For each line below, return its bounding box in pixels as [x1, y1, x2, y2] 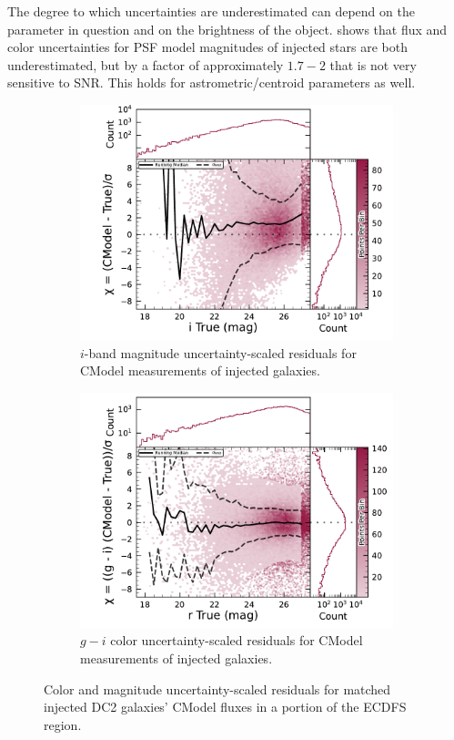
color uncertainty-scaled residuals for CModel [110, 631, 363, 650]
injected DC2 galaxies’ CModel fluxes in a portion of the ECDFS [44, 697, 407, 716]
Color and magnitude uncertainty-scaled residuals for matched [44, 679, 391, 698]
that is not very [329, 55, 417, 74]
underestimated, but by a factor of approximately [7, 55, 284, 74]
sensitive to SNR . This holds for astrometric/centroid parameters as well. [7, 73, 416, 92]
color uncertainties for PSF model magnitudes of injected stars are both [7, 37, 408, 57]
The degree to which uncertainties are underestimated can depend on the [7, 2, 415, 20]
